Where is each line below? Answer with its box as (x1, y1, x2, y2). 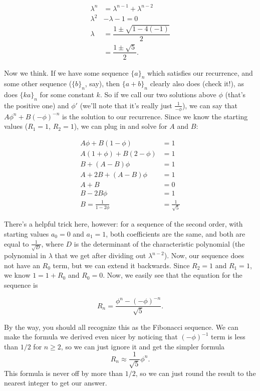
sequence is (4, 280, 38, 290)
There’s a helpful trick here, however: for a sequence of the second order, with (4, 219, 243, 229)
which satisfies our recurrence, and (147, 67, 253, 78)
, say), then (85, 78, 120, 89)
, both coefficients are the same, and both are (106, 228, 245, 239)
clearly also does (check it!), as (150, 78, 244, 89)
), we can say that (182, 100, 238, 110)
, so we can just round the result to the (135, 367, 256, 378)
